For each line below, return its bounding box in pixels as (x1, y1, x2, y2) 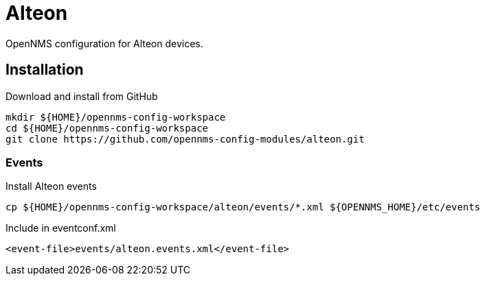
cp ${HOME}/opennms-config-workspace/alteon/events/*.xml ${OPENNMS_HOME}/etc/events (5, 201, 481, 213)
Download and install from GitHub (5, 90, 158, 102)
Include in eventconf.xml (5, 222, 116, 234)
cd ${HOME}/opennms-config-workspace (5, 122, 209, 134)
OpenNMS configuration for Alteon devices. (5, 37, 203, 49)
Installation (5, 61, 84, 79)
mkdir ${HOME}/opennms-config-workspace (5, 111, 226, 123)
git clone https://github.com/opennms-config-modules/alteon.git (5, 133, 365, 145)
